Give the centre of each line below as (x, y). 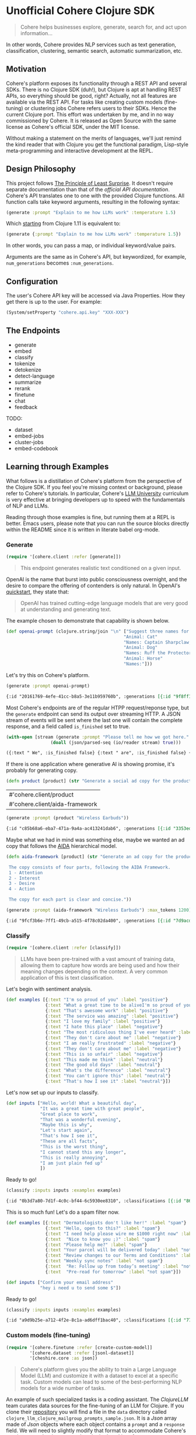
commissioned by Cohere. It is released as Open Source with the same (91, 121)
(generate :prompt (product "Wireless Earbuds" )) (68, 818)
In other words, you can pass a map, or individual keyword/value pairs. (91, 246)
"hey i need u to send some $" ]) (80, 1288)
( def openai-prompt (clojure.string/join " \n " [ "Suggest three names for (98, 631)
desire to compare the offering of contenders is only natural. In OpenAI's (93, 585)
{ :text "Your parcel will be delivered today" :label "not (118, 1250)
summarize (28, 382)
